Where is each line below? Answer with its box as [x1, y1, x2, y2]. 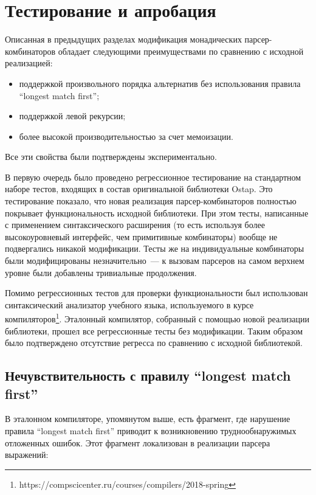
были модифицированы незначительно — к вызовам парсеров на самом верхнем [5, 254, 304, 267]
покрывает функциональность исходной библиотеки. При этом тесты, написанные [5, 206, 309, 219]
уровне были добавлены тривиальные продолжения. [5, 266, 197, 279]
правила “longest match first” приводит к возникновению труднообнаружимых [5, 424, 297, 437]
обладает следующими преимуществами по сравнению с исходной [58, 44, 304, 57]
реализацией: [5, 57, 53, 69]
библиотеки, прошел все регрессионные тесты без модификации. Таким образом [5, 324, 303, 337]
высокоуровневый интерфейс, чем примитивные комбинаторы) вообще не [5, 230, 278, 243]
